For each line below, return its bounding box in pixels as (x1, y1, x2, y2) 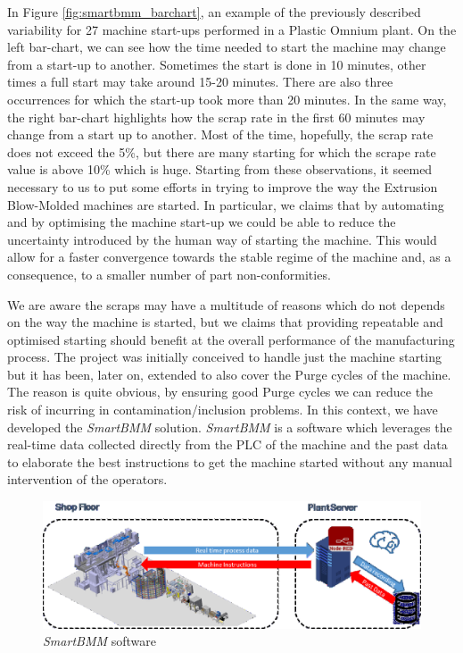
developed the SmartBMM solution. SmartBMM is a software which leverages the (7, 417, 452, 436)
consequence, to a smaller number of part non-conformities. (7, 264, 331, 283)
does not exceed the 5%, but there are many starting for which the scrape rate (7, 142, 436, 161)
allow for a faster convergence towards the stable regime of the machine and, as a (7, 247, 451, 266)
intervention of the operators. (7, 470, 168, 489)
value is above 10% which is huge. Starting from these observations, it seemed (7, 160, 433, 179)
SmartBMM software (43, 632, 156, 650)
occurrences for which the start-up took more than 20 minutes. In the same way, (7, 89, 447, 108)
